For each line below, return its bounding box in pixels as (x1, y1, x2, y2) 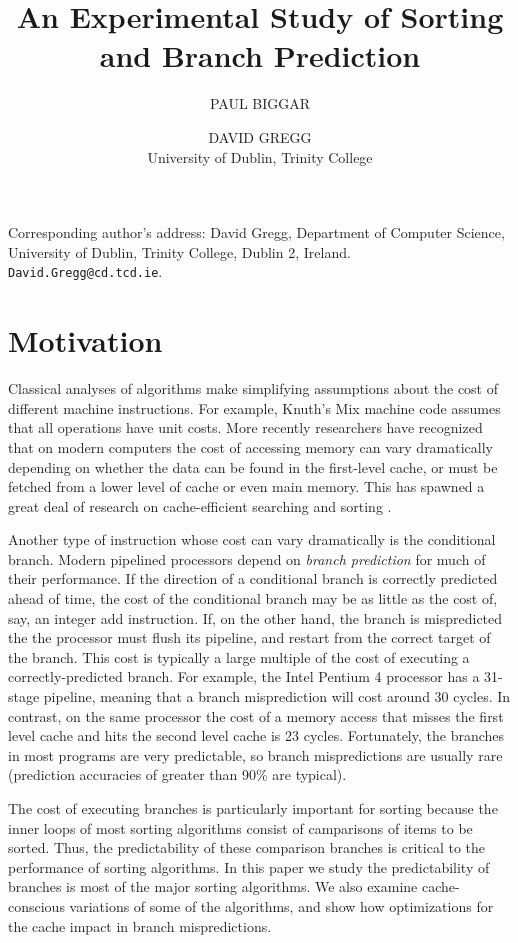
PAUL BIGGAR (209, 93, 311, 114)
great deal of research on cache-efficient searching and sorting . (8, 495, 392, 516)
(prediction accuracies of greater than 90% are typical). (8, 764, 347, 785)
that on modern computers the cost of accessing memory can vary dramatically (8, 436, 494, 457)
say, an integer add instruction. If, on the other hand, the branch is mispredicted (8, 607, 503, 628)
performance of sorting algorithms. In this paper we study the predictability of (8, 856, 490, 877)
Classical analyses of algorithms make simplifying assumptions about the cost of (8, 378, 499, 399)
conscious (8, 895, 65, 916)
